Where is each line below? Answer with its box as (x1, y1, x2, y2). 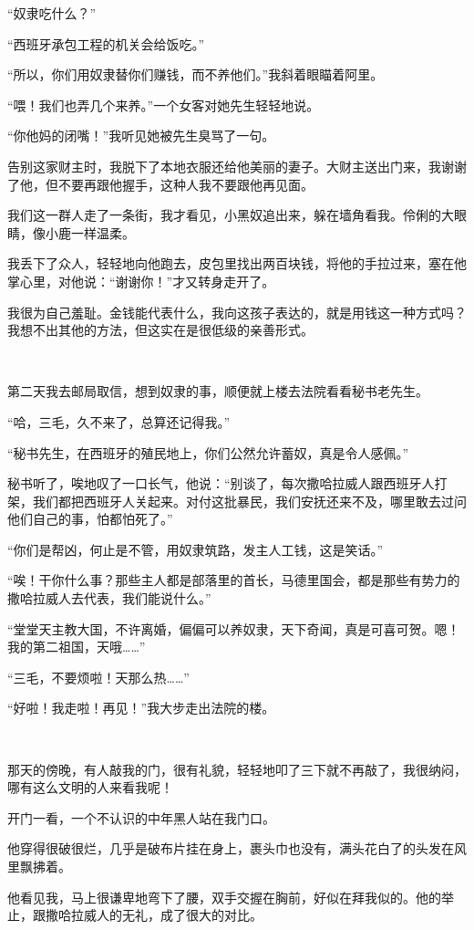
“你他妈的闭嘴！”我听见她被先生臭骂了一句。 (7, 126, 275, 145)
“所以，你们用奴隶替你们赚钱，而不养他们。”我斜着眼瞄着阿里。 (7, 65, 384, 84)
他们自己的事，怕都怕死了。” (7, 509, 173, 528)
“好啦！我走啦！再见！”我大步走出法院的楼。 (7, 698, 275, 717)
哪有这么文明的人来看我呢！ (7, 778, 173, 797)
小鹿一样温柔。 (45, 223, 135, 242)
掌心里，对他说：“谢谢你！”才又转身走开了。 (7, 271, 275, 290)
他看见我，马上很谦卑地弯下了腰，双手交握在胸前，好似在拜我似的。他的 (7, 887, 441, 906)
